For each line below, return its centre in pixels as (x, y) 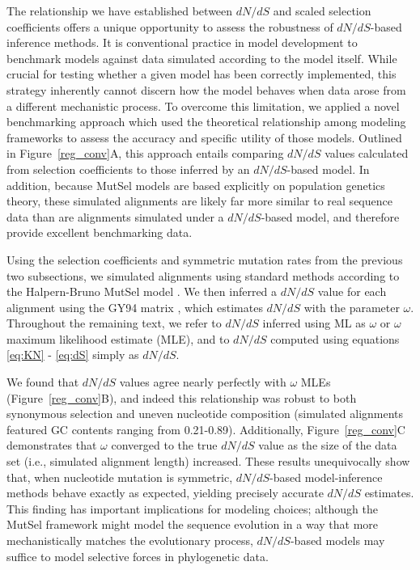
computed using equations (335, 338)
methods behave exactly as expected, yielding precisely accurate (165, 493)
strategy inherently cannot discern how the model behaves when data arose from (206, 89)
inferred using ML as (314, 323)
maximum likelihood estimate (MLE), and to (118, 338)
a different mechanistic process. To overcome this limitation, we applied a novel (203, 106)
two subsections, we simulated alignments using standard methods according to (203, 275)
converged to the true (164, 445)
